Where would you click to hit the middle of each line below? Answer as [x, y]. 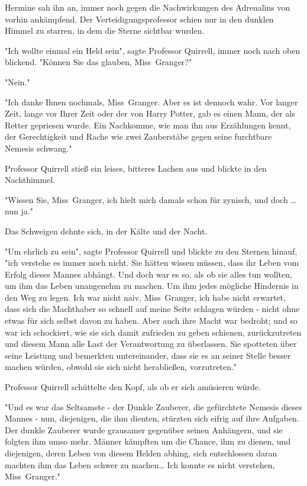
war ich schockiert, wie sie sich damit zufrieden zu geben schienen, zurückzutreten [153, 332]
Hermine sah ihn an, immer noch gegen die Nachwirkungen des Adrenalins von [148, 7]
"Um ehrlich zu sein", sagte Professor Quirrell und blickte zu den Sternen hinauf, [151, 251]
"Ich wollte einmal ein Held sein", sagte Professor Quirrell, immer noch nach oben [153, 50]
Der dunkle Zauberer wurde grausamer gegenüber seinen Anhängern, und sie [144, 429]
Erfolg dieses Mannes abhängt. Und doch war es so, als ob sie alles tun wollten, [148, 274]
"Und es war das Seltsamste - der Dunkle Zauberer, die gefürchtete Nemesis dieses [153, 406]
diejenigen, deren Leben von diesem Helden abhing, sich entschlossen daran [141, 453]
